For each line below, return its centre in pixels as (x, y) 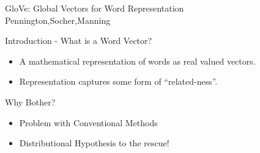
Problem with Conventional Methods (88, 122)
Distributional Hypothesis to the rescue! (94, 143)
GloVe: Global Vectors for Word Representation (95, 8)
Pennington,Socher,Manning (58, 20)
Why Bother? (30, 101)
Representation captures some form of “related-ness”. (118, 81)
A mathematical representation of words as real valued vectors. (137, 61)
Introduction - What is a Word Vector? (79, 41)
